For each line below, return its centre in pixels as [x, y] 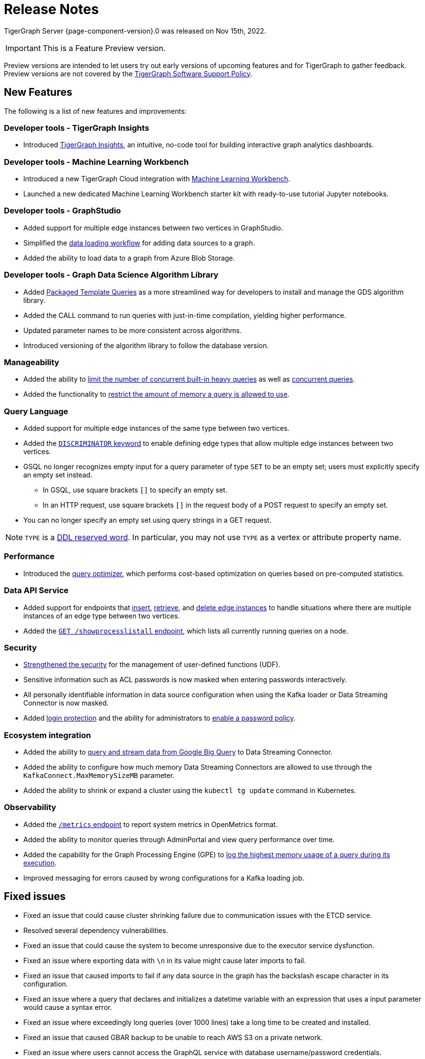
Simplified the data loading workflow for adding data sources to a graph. [139, 243]
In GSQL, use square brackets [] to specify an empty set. [135, 490]
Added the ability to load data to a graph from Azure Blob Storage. [129, 258]
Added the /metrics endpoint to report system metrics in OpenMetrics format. [151, 824]
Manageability [32, 362]
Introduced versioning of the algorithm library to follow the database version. [146, 345]
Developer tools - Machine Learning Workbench [96, 162]
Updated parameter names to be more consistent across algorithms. [133, 330]
